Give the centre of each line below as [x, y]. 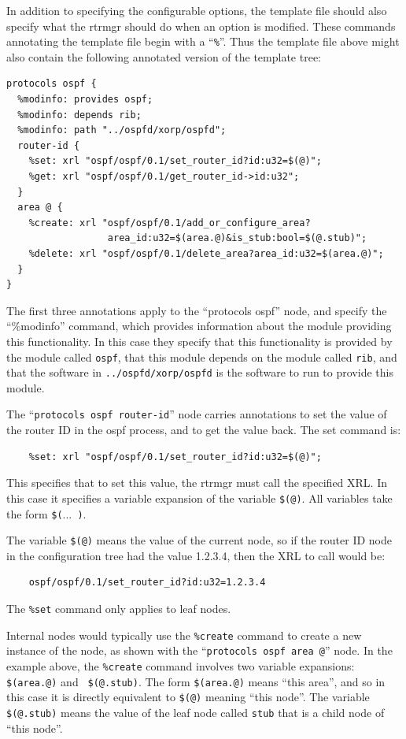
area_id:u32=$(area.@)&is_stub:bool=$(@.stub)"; [237, 238]
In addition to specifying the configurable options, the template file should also [197, 10]
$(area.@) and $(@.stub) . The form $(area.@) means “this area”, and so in [196, 681]
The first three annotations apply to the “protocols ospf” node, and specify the [197, 310]
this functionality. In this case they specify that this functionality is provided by [199, 341]
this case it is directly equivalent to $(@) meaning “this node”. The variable [188, 697]
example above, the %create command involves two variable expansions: [181, 666]
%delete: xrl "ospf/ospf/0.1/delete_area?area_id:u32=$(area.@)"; [206, 253]
